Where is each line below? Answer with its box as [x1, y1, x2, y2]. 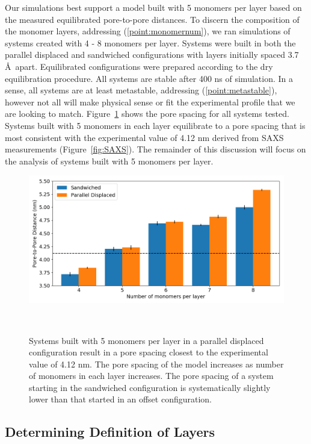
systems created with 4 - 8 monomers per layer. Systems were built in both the [5, 36, 296, 49]
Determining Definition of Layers [5, 422, 215, 441]
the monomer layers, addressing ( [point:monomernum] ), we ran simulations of [5, 25, 291, 37]
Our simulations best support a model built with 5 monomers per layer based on [5, 1, 302, 13]
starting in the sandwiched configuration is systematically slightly [29, 381, 271, 393]
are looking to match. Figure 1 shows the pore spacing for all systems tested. [5, 107, 289, 120]
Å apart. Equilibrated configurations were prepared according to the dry [5, 60, 273, 72]
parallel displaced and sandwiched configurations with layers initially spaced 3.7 [5, 48, 299, 61]
